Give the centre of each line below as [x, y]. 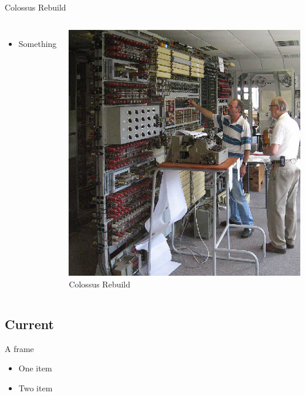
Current [29, 324]
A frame [19, 348]
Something [38, 43]
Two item [35, 387]
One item [35, 368]
